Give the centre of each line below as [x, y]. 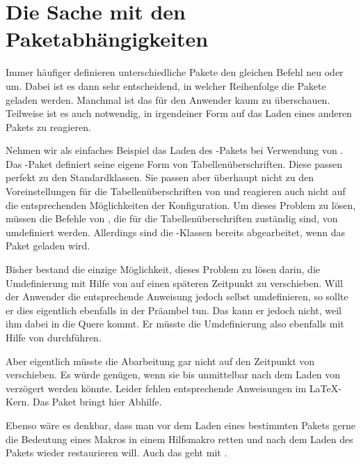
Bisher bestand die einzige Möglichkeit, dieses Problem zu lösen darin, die [163, 269]
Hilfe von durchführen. [54, 337]
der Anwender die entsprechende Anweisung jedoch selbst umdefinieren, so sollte [177, 296]
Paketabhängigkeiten [107, 39]
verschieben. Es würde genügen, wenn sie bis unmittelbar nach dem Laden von [173, 374]
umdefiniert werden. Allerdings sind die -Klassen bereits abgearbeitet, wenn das [175, 232]
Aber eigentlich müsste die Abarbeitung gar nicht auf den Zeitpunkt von [160, 361]
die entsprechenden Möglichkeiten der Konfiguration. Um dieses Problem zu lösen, [181, 204]
